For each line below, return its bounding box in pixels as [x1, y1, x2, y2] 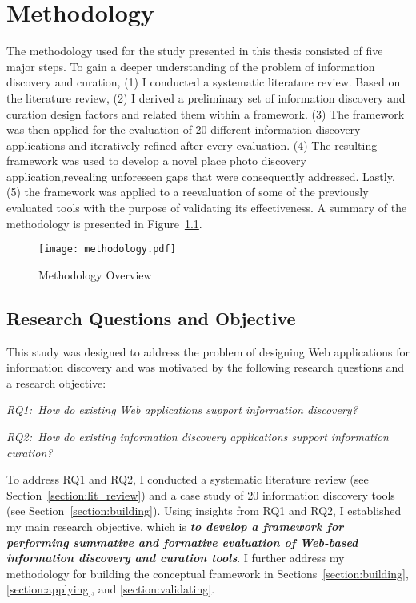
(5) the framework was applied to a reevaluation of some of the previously [6, 183, 369, 200]
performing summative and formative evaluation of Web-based [6, 533, 358, 550]
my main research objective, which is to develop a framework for [6, 518, 344, 535]
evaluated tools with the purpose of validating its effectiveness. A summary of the [6, 199, 407, 216]
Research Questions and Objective [6, 305, 296, 330]
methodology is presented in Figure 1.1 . [6, 215, 202, 231]
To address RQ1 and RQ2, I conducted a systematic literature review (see [6, 471, 369, 488]
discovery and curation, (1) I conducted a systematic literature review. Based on [6, 74, 401, 90]
